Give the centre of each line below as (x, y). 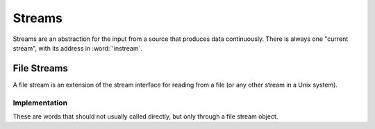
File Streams (41, 68)
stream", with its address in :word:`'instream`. (77, 48)
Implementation (40, 103)
